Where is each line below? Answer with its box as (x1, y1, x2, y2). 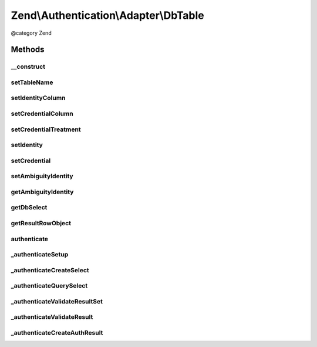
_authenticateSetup (11, 251, 69, 259)
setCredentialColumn (11, 109, 73, 118)
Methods (11, 45, 45, 55)
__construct (11, 62, 46, 71)
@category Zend (11, 29, 52, 36)
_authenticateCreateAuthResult (11, 328, 103, 336)
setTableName (11, 78, 53, 86)
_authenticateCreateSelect (11, 266, 89, 274)
